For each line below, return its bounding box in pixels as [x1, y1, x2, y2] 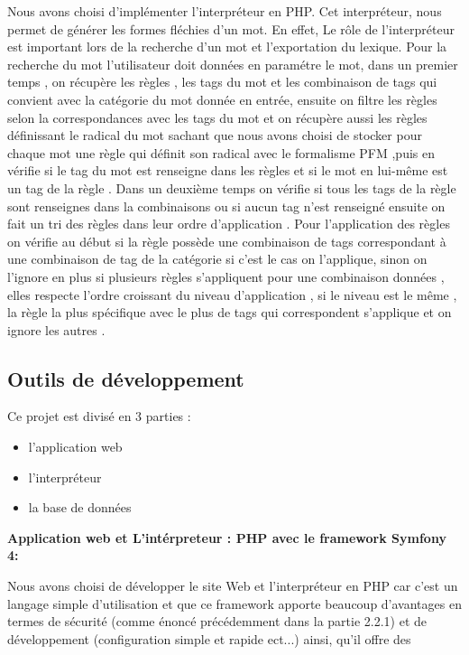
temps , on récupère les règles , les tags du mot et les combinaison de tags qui [7, 72, 437, 91]
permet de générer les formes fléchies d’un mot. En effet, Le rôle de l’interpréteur [7, 19, 455, 38]
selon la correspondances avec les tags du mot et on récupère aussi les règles [7, 108, 428, 126]
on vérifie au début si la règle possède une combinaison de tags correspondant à [7, 231, 446, 250]
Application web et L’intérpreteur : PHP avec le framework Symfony [7, 528, 446, 547]
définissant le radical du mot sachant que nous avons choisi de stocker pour [7, 126, 422, 145]
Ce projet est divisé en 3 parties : [7, 407, 191, 426]
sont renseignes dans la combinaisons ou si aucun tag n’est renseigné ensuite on [7, 196, 446, 215]
